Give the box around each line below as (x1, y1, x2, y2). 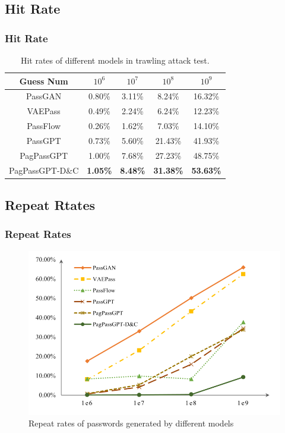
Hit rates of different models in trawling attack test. (20, 54, 210, 66)
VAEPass (27, 105, 61, 117)
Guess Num (19, 74, 68, 87)
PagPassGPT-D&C (9, 164, 79, 176)
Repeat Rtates (5, 196, 96, 214)
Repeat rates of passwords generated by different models (28, 417, 234, 429)
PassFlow (27, 120, 61, 132)
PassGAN (26, 90, 62, 102)
